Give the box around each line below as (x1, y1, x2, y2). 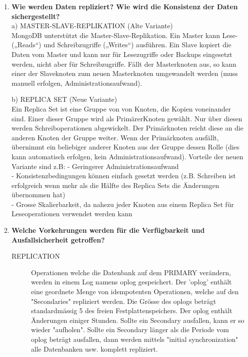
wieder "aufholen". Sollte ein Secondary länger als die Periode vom (31, 324, 229, 335)
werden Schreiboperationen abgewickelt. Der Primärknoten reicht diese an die (11, 123, 244, 133)
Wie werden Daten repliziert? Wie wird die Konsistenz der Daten (11, 1, 238, 11)
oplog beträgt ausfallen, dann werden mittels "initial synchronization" (31, 334, 238, 344)
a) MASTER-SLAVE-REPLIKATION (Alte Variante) (11, 20, 173, 31)
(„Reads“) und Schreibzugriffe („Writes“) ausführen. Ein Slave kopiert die (11, 39, 231, 50)
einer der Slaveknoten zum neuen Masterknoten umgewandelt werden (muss (11, 68, 238, 78)
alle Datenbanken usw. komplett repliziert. (31, 343, 158, 354)
